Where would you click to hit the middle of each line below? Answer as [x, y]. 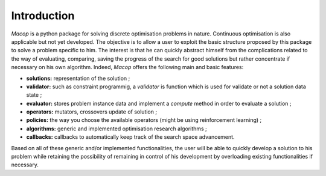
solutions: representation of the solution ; [78, 78]
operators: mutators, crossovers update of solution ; [91, 112]
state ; [34, 95]
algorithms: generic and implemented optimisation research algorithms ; [117, 129]
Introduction [43, 16]
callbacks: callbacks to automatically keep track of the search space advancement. [130, 137]
